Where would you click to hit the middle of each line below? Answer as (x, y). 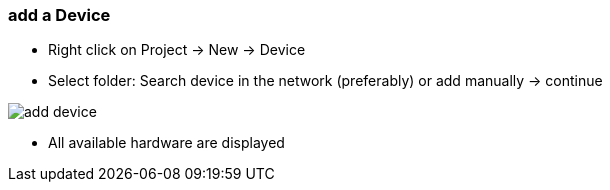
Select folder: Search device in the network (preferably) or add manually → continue (325, 81)
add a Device (59, 15)
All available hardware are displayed (166, 143)
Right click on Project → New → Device (177, 50)
